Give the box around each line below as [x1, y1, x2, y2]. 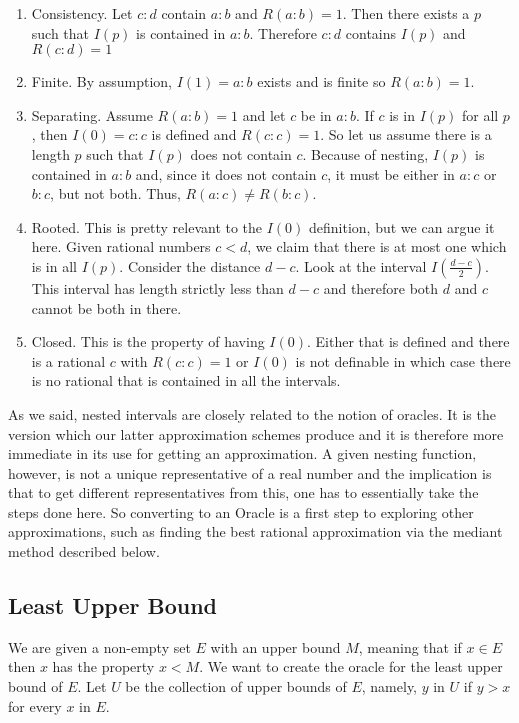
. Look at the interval [295, 255, 427, 276]
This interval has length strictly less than [31, 277, 284, 298]
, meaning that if [358, 636, 462, 657]
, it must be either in [327, 163, 455, 184]
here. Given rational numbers [31, 236, 211, 257]
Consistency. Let [31, 3, 133, 23]
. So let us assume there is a [320, 124, 492, 145]
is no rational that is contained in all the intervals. [31, 370, 341, 391]
